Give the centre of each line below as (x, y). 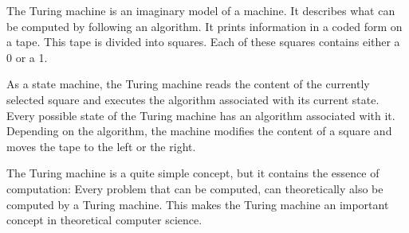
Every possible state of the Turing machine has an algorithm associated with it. (201, 115)
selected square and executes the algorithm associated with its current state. (193, 99)
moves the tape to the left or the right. (101, 146)
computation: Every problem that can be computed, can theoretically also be (195, 188)
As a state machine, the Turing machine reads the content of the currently (188, 84)
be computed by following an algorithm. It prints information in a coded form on (204, 26)
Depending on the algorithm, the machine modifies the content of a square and (199, 131)
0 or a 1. (27, 57)
